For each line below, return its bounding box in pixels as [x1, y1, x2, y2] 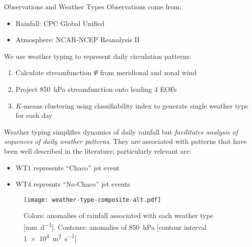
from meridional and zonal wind [100, 67, 197, 78]
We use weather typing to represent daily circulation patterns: [4, 51, 191, 61]
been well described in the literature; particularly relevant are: [4, 145, 191, 156]
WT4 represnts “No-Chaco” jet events [15, 179, 130, 189]
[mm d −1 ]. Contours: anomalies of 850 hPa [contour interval [24, 220, 207, 232]
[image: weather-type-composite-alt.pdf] [24, 196, 161, 203]
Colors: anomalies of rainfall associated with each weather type [24, 210, 214, 220]
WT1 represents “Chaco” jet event [15, 162, 120, 172]
